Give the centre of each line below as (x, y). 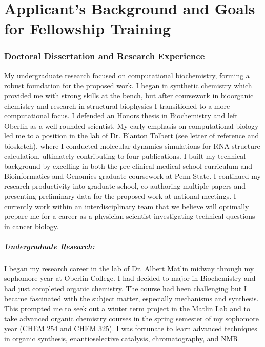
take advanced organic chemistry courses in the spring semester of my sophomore (131, 318)
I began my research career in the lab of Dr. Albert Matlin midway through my (129, 268)
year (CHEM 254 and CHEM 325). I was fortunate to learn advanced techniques (131, 328)
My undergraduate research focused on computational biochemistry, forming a (127, 75)
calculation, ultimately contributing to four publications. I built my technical (125, 156)
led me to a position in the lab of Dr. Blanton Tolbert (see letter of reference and (132, 136)
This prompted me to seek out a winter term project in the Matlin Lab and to (127, 308)
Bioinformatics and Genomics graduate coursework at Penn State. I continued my (132, 176)
